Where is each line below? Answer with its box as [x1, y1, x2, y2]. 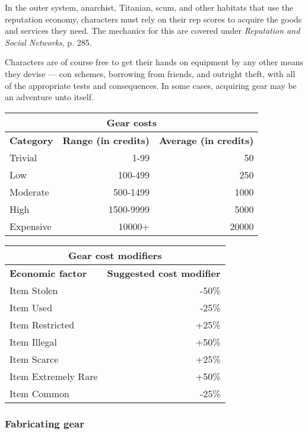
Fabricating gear [5, 416, 84, 430]
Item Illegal [9, 334, 57, 349]
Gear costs [106, 115, 157, 129]
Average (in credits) [158, 133, 254, 147]
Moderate [9, 184, 49, 199]
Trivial [9, 150, 37, 164]
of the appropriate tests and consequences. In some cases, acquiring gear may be [5, 79, 297, 91]
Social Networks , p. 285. [5, 36, 92, 48]
